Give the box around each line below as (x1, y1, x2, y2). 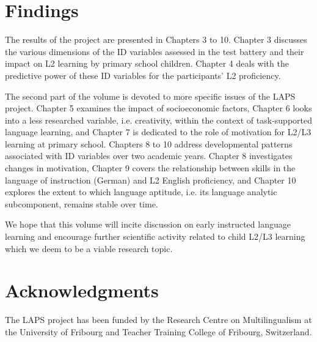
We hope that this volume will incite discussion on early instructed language (5, 218, 291, 231)
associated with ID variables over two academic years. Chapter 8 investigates (5, 149, 293, 162)
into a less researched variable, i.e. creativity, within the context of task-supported (5, 113, 313, 126)
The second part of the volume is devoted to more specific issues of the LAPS (5, 89, 296, 102)
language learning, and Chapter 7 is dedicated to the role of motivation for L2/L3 (5, 125, 312, 138)
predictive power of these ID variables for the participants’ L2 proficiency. (5, 69, 281, 81)
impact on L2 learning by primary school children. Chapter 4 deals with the (5, 57, 289, 70)
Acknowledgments (5, 278, 159, 303)
